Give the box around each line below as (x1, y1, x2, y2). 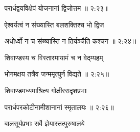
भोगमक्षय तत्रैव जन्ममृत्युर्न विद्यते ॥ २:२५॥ (4, 69, 109, 79)
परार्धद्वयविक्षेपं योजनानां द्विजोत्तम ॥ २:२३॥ (4, 3, 109, 13)
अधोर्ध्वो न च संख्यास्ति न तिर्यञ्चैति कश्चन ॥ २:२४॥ (4, 36, 136, 46)
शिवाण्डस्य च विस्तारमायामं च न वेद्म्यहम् (4, 52, 103, 62)
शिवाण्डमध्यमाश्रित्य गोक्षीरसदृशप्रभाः (4, 85, 88, 95)
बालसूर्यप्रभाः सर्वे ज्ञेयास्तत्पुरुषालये (4, 118, 85, 129)
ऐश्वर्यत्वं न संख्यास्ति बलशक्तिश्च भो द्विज (4, 19, 104, 29)
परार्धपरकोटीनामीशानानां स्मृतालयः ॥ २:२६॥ (4, 102, 114, 112)
